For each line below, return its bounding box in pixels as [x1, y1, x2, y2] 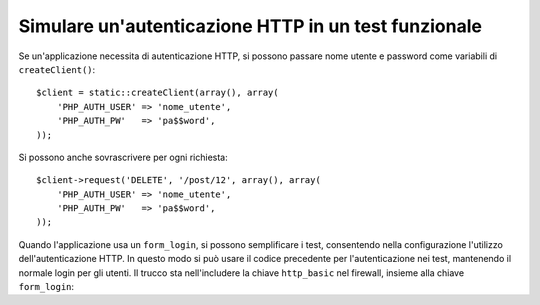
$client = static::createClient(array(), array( [36, 87, 279, 99]
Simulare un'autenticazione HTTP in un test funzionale [18, 15, 482, 37]
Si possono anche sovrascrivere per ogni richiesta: [18, 151, 229, 163]
